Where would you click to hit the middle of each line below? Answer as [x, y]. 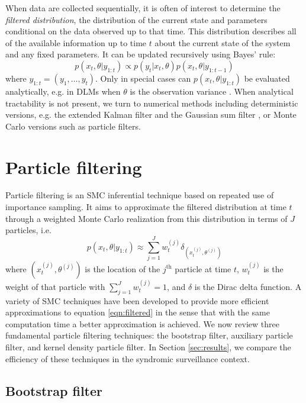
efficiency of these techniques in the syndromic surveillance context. [128, 358]
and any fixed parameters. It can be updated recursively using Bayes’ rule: [141, 54]
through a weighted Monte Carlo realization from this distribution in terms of [146, 218]
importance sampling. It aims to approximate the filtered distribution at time [146, 207]
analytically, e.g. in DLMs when [63, 91]
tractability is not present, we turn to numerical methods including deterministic [152, 103]
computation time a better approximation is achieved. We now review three [142, 323]
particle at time [203, 268]
